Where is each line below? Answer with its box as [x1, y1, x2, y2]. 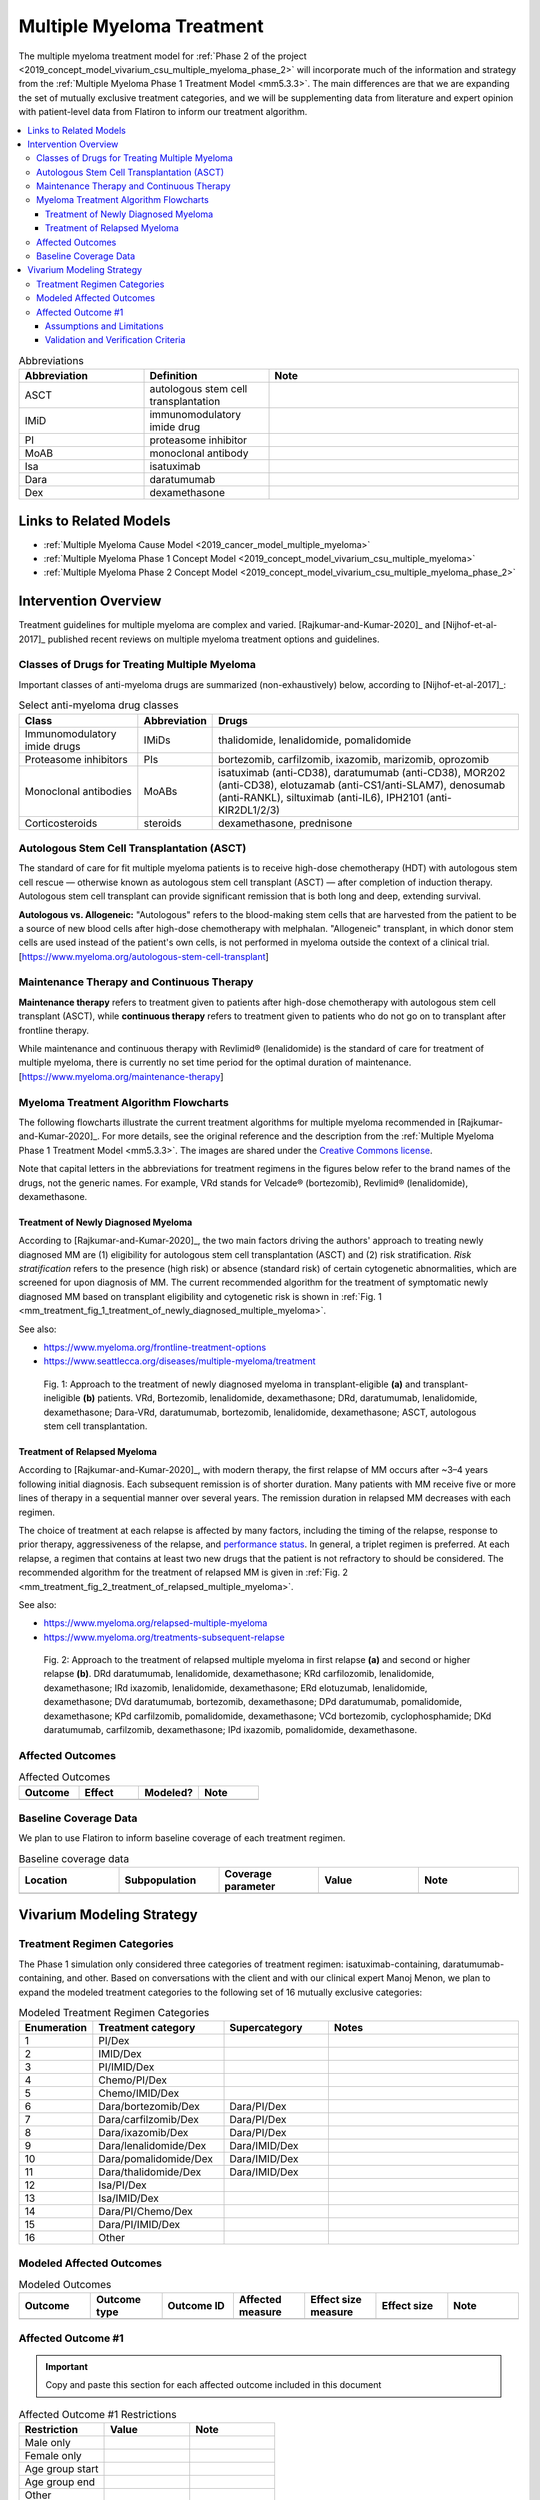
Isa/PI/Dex [98, 2178, 147, 2192]
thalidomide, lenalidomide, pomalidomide [218, 733, 412, 747]
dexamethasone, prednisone [218, 816, 353, 830]
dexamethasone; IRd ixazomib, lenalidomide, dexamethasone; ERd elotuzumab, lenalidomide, [43, 1681, 428, 1694]
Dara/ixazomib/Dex [98, 2126, 189, 2140]
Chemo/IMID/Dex [98, 2086, 180, 2100]
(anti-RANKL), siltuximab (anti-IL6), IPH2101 [218, 790, 424, 804]
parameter [224, 1880, 276, 1894]
